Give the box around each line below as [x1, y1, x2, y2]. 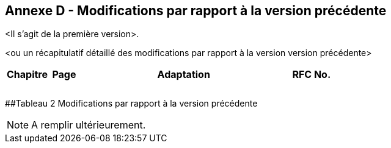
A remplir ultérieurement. [31, 119, 146, 132]
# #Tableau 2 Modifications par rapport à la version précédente [5, 98, 258, 109]
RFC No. [292, 68, 331, 81]
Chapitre [7, 68, 48, 81]
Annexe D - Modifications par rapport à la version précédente [5, 3, 387, 18]
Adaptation [157, 68, 210, 81]
